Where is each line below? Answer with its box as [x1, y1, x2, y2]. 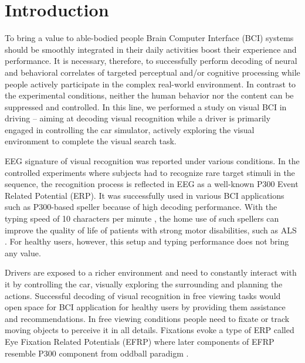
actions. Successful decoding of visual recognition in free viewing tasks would [5, 289, 281, 301]
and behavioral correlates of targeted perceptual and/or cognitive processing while [5, 66, 300, 78]
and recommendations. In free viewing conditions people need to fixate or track [5, 312, 290, 324]
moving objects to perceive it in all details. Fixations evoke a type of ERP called [5, 324, 294, 336]
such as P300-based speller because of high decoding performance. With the [5, 201, 277, 213]
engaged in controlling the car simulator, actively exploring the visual [5, 123, 255, 135]
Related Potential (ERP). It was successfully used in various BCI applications [5, 189, 284, 201]
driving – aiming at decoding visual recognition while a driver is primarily [5, 112, 271, 124]
